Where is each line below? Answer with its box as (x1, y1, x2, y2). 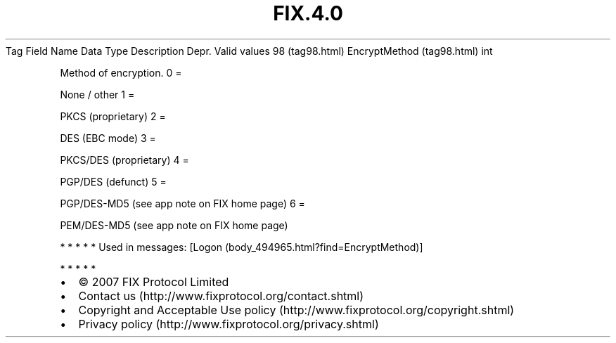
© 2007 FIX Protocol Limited (78, 274, 229, 289)
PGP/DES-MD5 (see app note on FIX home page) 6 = (60, 197, 305, 209)
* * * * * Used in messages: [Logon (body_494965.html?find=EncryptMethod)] (60, 240, 423, 253)
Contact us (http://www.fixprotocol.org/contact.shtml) (78, 288, 364, 303)
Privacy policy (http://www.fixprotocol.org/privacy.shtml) (78, 316, 379, 331)
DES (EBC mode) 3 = (60, 131, 156, 144)
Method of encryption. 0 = (60, 66, 182, 79)
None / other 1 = (60, 88, 135, 101)
